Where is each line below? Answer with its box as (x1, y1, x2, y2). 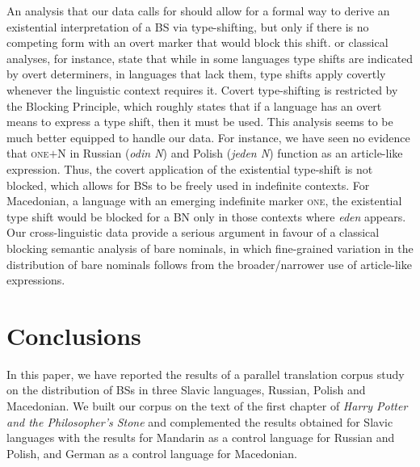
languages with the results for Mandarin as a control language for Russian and (6, 429, 395, 446)
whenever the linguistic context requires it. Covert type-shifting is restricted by (6, 81, 398, 98)
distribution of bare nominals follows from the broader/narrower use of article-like (6, 255, 412, 272)
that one (6, 145, 49, 162)
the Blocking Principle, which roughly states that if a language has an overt (6, 97, 382, 114)
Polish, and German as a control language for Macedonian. (6, 444, 297, 461)
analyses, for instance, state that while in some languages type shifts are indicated (6, 49, 414, 66)
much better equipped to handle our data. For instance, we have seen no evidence (6, 128, 410, 145)
